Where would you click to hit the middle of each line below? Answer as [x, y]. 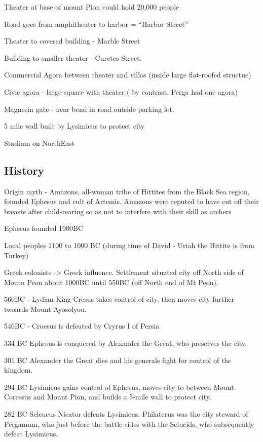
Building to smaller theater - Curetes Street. [73, 57]
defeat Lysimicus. [31, 434]
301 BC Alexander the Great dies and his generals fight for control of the [118, 360]
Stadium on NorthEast [40, 143]
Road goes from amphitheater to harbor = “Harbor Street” [96, 24]
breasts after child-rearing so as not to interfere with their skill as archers [118, 211]
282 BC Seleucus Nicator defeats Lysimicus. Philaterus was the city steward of [126, 414]
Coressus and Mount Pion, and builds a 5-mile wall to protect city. [108, 397]
